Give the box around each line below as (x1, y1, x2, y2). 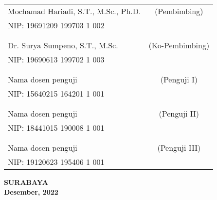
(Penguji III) (157, 142, 201, 153)
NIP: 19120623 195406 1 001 (8, 156, 105, 167)
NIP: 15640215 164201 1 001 (8, 88, 105, 99)
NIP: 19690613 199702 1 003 (8, 54, 105, 65)
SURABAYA (4, 177, 48, 187)
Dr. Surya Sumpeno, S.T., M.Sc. (8, 40, 118, 51)
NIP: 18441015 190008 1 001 (8, 122, 105, 133)
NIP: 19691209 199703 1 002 (8, 20, 105, 31)
